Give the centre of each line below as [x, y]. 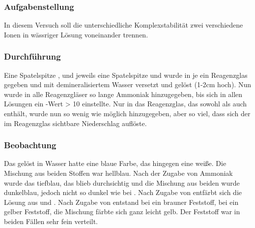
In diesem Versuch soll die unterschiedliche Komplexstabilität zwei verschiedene [124, 25]
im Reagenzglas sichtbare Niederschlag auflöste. [75, 123]
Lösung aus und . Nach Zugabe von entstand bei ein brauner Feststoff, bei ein [121, 202]
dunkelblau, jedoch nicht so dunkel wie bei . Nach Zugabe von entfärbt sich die [123, 192]
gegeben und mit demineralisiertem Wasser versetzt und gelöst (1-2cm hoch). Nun [127, 84]
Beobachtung [30, 145]
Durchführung [32, 56]
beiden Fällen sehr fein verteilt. [51, 221]
